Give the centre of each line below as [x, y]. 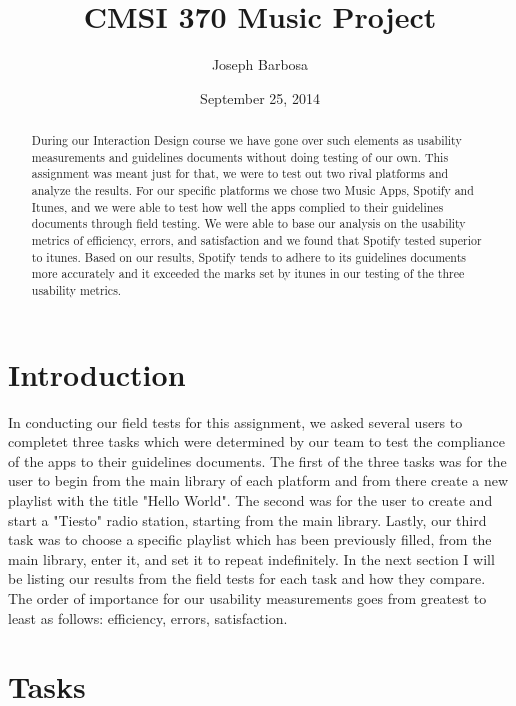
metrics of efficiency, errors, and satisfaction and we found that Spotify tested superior [256, 240]
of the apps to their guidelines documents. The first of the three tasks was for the [257, 460]
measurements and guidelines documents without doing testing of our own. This [240, 156]
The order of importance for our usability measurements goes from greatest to [247, 597]
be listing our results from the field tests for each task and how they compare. [247, 578]
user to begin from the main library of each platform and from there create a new [258, 480]
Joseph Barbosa [260, 64]
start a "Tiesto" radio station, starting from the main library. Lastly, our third [247, 519]
